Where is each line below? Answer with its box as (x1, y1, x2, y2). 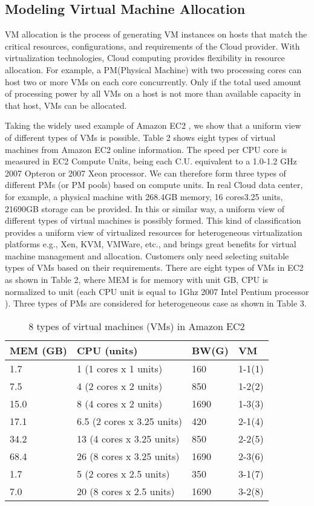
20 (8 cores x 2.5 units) (77, 484, 175, 498)
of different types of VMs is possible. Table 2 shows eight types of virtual (5, 131, 276, 143)
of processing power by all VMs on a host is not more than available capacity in (5, 87, 301, 100)
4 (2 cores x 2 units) (77, 378, 163, 393)
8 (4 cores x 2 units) (77, 396, 163, 410)
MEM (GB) (10, 343, 68, 357)
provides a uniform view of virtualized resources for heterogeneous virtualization (5, 225, 303, 238)
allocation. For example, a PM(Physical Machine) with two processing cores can (5, 63, 302, 76)
